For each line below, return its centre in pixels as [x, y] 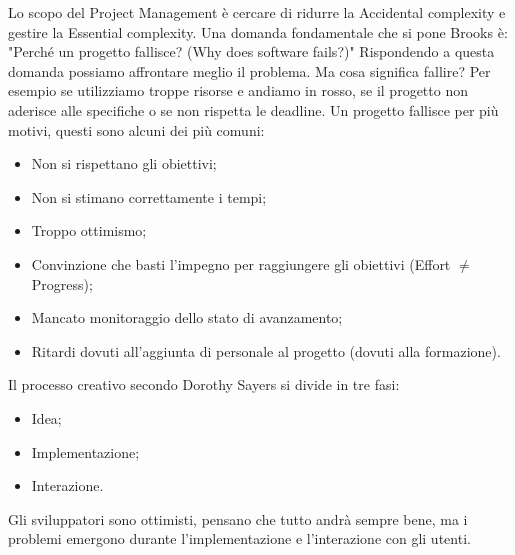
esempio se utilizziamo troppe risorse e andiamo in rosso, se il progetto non [238, 90]
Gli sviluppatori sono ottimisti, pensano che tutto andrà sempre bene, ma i [238, 518]
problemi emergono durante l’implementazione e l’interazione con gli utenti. [239, 538]
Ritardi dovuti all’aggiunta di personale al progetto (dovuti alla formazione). [266, 350]
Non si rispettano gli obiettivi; [124, 163]
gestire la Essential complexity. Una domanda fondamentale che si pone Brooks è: [258, 31]
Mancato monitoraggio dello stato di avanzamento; [187, 317]
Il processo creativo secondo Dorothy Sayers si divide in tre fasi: [204, 384]
